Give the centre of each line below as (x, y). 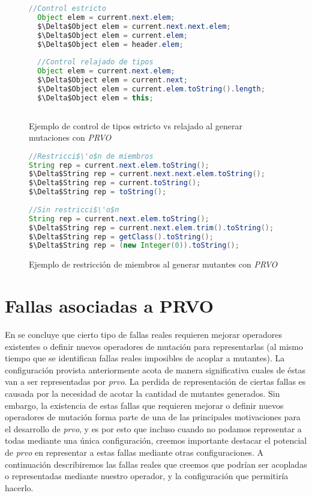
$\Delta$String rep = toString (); (98, 192)
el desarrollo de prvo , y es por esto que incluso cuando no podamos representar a (153, 428)
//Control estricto (67, 8)
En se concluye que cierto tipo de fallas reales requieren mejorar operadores (144, 335)
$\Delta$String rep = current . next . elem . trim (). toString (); (151, 228)
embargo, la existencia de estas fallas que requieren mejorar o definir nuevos (144, 405)
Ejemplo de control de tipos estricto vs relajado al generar (136, 125)
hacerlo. (19, 487)
